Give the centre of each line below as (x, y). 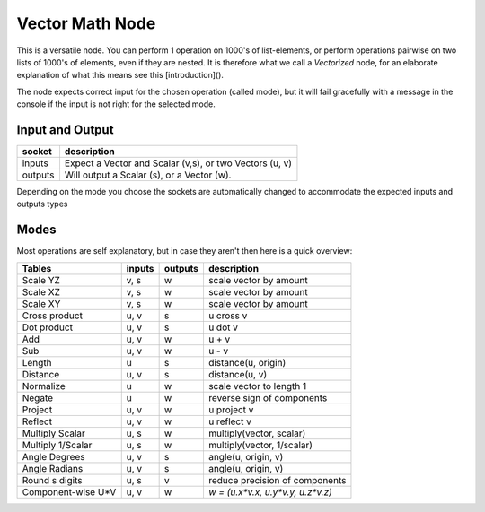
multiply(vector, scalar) (257, 433)
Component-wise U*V (69, 491)
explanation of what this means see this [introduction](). (120, 75)
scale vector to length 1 (257, 386)
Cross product (52, 316)
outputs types (42, 204)
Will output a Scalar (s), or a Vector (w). (148, 175)
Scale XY (41, 303)
